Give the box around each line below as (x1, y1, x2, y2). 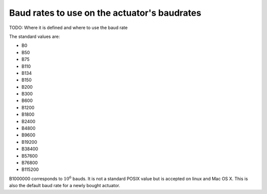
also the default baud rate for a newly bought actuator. (9, 183, 121, 189)
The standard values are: (9, 33, 60, 39)
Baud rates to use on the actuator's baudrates (9, 7, 201, 18)
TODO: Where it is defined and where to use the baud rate (9, 25, 128, 31)
